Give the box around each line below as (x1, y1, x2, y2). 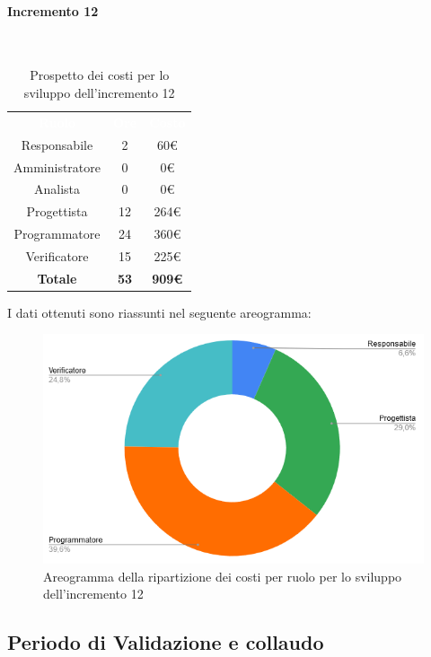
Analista (33, 180, 81, 198)
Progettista (26, 202, 88, 221)
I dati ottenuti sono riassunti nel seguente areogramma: (7, 302, 312, 321)
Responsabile (21, 135, 93, 153)
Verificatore (25, 246, 89, 265)
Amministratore (13, 157, 101, 176)
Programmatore (13, 224, 101, 243)
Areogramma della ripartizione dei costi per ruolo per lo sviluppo (43, 566, 402, 585)
